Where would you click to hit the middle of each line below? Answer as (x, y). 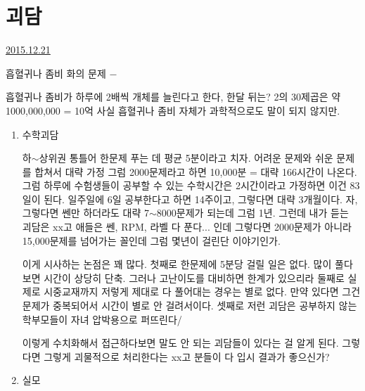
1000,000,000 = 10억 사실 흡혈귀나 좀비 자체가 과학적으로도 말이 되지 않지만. (173, 110)
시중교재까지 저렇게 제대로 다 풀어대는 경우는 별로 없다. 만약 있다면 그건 (202, 291)
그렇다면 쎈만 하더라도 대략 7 (86, 213)
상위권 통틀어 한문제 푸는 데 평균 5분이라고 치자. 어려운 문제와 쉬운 (186, 158)
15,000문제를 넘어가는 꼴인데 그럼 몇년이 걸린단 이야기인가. (151, 240)
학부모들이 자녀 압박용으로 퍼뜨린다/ (102, 319)
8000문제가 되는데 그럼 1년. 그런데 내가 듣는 (252, 213)
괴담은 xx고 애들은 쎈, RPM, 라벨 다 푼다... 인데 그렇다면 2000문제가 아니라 (187, 227)
